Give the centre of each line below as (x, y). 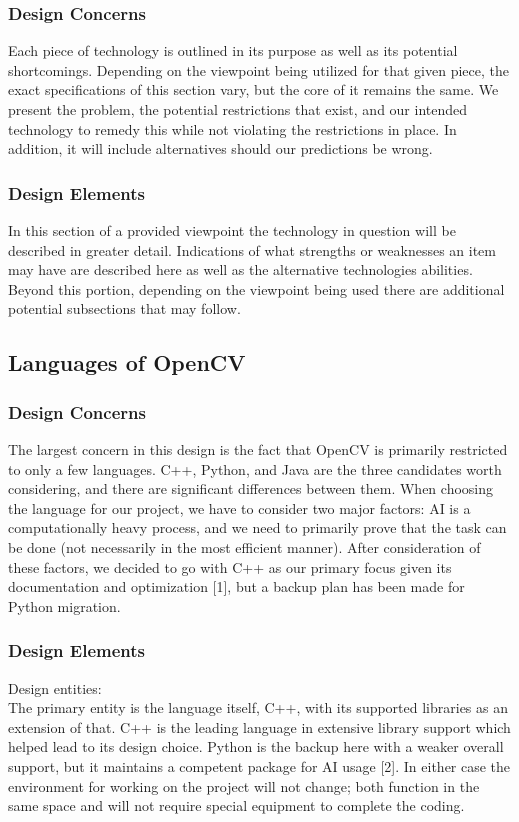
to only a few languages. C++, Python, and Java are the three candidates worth (255, 468)
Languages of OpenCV (127, 362)
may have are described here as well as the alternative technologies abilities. (240, 269)
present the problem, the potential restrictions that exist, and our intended (238, 109)
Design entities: (55, 687)
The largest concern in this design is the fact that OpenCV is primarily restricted (258, 448)
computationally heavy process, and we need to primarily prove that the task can (257, 527)
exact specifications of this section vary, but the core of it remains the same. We (253, 89)
